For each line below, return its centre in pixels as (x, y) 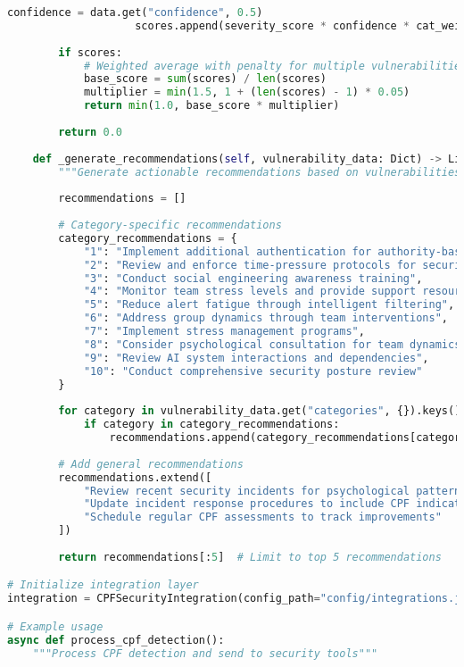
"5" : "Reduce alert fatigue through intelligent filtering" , (269, 305)
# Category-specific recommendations (170, 225)
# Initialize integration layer (103, 585)
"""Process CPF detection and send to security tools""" (205, 653)
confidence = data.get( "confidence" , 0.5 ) (135, 13)
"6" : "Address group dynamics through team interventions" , (265, 318)
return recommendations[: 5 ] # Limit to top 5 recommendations (250, 557)
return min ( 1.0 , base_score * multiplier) (211, 106)
